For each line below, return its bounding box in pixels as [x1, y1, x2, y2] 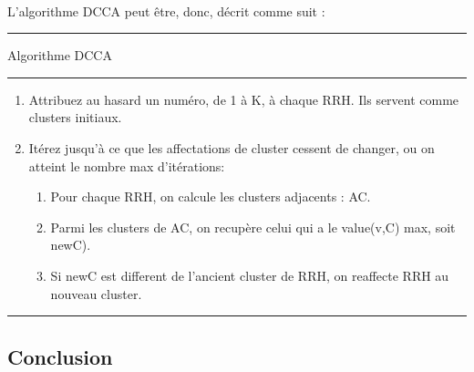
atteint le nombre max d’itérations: [28, 156, 225, 175]
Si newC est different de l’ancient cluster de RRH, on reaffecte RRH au [50, 265, 449, 284]
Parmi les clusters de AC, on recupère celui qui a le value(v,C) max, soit [50, 217, 456, 236]
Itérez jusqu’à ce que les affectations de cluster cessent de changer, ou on [28, 138, 435, 157]
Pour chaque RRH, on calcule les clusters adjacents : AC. [50, 187, 371, 206]
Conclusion [7, 342, 113, 370]
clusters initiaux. [28, 108, 122, 127]
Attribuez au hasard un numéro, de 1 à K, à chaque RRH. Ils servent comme [28, 89, 459, 108]
